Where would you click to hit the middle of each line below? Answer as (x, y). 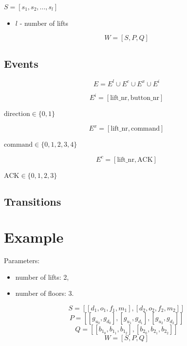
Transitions (33, 201)
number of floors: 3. (45, 293)
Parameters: (22, 260)
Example (34, 237)
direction (17, 114)
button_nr (145, 98)
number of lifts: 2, (42, 277)
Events (21, 63)
